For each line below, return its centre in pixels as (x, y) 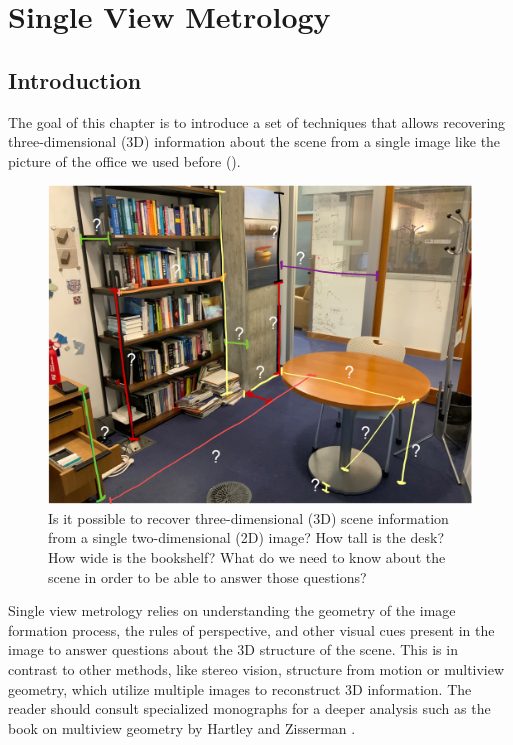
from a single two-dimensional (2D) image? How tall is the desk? (246, 537)
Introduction (75, 79)
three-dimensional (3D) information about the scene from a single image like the (254, 141)
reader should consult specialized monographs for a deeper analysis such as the (249, 708)
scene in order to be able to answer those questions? (207, 576)
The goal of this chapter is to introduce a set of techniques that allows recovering (257, 121)
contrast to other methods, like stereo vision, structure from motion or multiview (256, 668)
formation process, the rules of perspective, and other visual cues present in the (251, 629)
